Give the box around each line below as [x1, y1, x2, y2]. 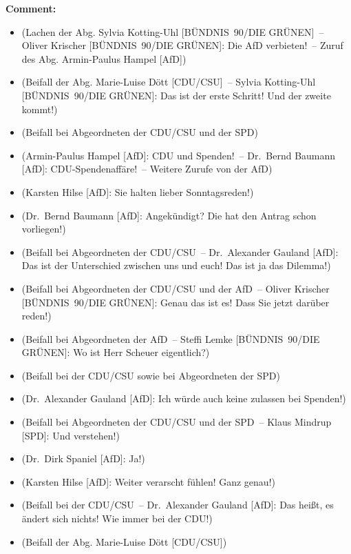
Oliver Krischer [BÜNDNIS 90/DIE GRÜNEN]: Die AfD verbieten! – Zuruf [21, 38, 343, 52]
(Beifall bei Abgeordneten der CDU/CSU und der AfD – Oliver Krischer [21, 281, 330, 295]
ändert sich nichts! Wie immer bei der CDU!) [21, 511, 213, 526]
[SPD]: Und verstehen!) [21, 428, 120, 442]
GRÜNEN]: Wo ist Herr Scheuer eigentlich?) [21, 345, 210, 359]
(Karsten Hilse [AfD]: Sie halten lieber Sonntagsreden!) [21, 184, 254, 199]
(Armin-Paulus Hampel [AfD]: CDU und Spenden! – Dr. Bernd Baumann [21, 148, 336, 162]
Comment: [6, 1, 56, 15]
